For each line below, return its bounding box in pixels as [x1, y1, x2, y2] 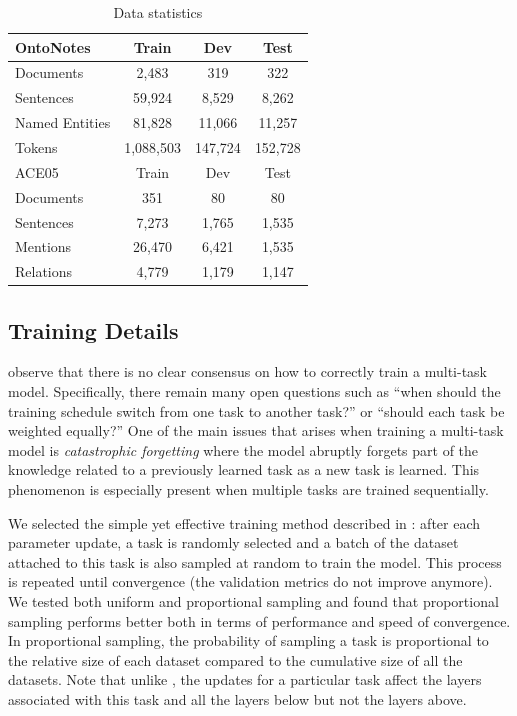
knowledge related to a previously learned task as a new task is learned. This [8, 459, 480, 480]
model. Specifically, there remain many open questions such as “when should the [8, 381, 501, 402]
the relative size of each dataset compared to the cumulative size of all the [8, 649, 463, 670]
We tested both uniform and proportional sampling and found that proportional [8, 591, 499, 612]
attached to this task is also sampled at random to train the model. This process [8, 551, 502, 572]
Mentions [15, 236, 72, 257]
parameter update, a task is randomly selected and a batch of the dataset [8, 532, 459, 553]
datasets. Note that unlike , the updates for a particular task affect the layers [8, 669, 482, 690]
